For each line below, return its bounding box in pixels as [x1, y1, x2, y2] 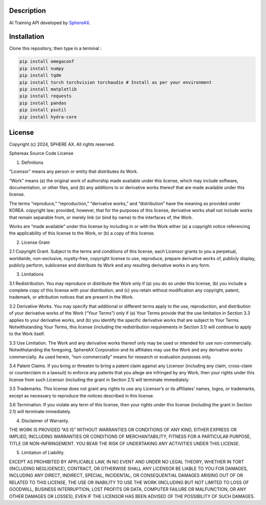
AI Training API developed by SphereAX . [9, 20, 91, 26]
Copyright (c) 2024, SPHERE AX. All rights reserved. [9, 141, 115, 148]
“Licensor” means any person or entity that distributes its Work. [9, 168, 138, 175]
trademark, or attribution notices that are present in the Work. [9, 294, 134, 300]
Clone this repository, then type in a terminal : [9, 45, 102, 51]
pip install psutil [19, 107, 66, 113]
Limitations [21, 272, 44, 277]
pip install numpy [19, 66, 64, 71]
